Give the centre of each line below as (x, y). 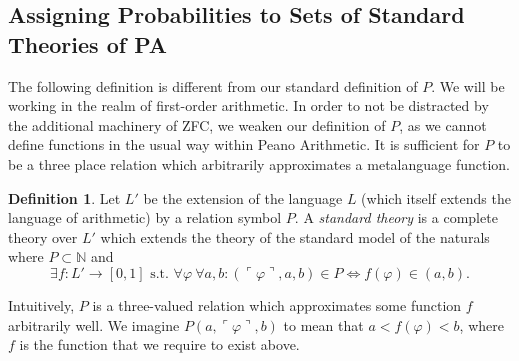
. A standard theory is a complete (396, 217)
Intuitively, (41, 304)
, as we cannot (443, 124)
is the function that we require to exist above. (159, 344)
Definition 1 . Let (64, 197)
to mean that (323, 324)
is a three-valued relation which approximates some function (277, 304)
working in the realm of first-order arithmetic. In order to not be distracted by (248, 105)
